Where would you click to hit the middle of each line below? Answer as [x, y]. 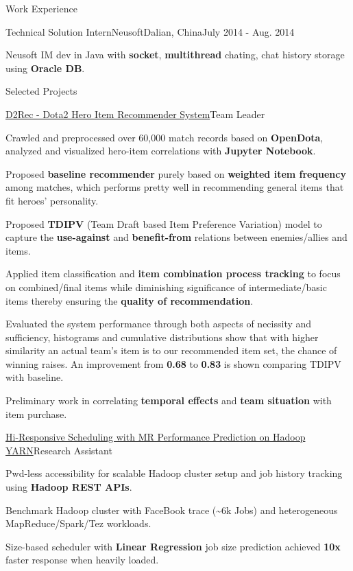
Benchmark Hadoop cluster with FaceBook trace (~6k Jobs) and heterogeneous [172, 510]
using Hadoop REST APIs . [69, 487]
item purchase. [36, 413]
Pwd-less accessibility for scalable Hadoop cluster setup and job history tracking [174, 473]
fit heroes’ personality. [52, 200]
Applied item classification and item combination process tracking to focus [173, 273]
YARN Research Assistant [59, 450]
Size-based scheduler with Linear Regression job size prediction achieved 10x [173, 546]
